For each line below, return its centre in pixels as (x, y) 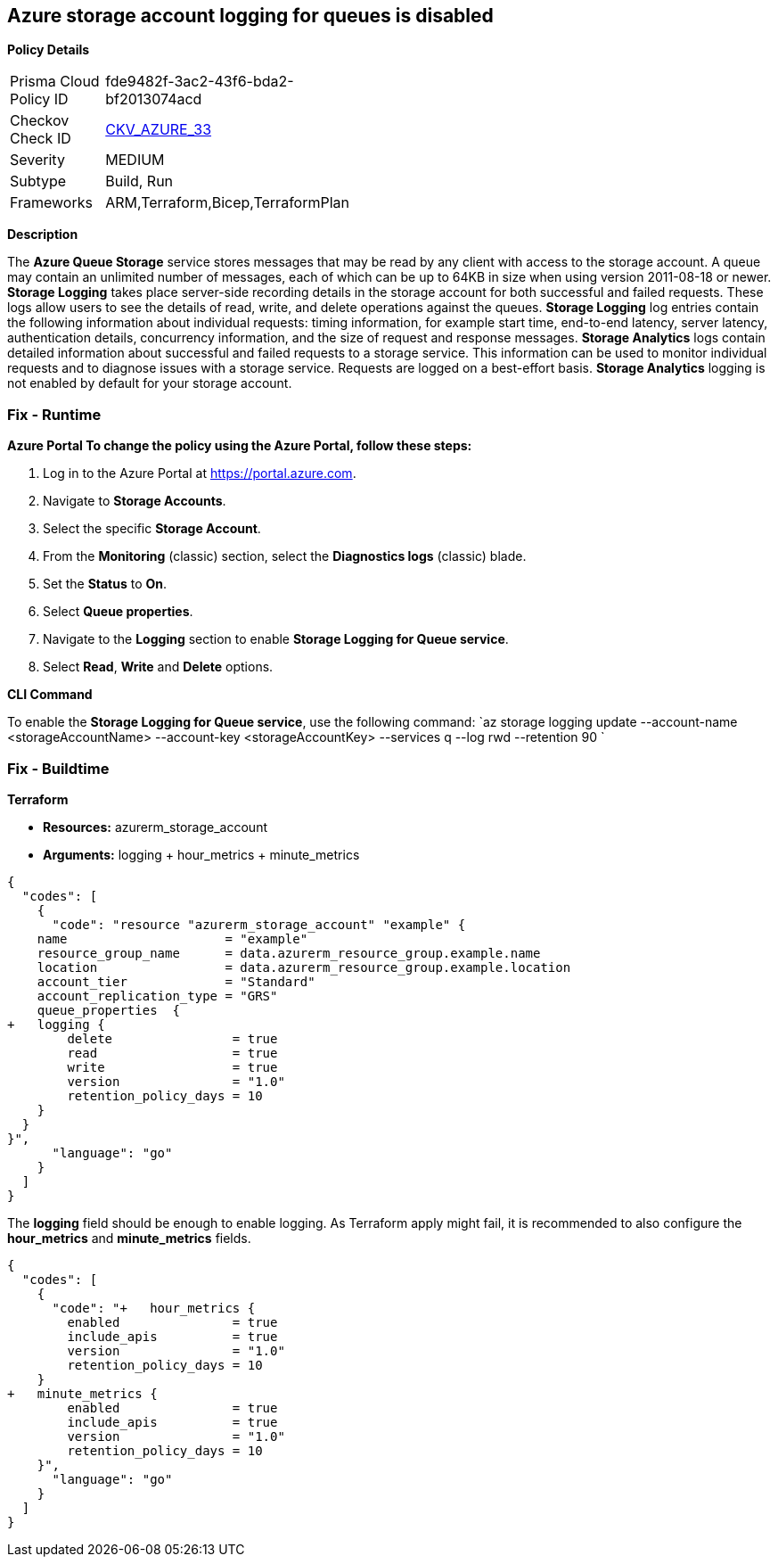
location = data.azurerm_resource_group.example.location (304, 967)
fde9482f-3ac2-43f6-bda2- (200, 82)
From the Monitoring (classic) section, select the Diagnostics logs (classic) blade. (285, 556)
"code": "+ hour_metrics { (154, 1308)
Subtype (38, 181)
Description (43, 235)
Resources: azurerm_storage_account (155, 827)
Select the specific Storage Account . (152, 529)
